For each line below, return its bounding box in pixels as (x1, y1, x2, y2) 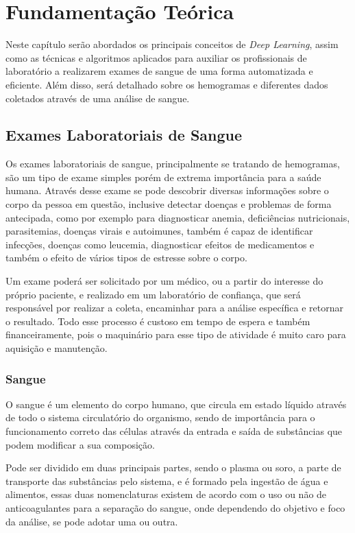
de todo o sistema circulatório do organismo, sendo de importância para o (5, 410, 315, 425)
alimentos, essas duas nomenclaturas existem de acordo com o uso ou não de (5, 487, 327, 501)
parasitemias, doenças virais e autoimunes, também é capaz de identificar (5, 224, 313, 238)
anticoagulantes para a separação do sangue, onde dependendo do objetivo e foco (5, 500, 345, 514)
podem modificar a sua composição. (5, 437, 155, 451)
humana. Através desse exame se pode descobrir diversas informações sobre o (5, 183, 329, 198)
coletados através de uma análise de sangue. (5, 91, 190, 105)
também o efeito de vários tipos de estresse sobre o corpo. (5, 250, 247, 265)
